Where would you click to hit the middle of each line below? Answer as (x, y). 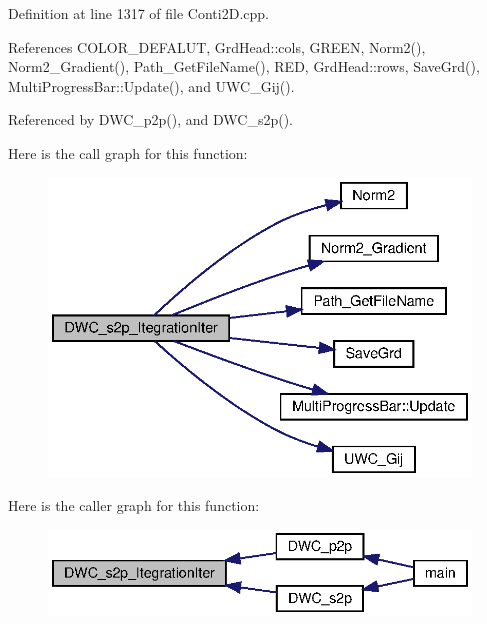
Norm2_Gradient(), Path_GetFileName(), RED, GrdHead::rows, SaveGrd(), (244, 66)
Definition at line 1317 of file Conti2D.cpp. (138, 13)
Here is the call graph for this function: (128, 152)
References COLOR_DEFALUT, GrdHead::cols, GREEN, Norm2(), (217, 46)
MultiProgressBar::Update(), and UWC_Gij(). (151, 85)
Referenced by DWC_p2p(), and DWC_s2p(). (150, 119)
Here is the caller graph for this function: (134, 504)
